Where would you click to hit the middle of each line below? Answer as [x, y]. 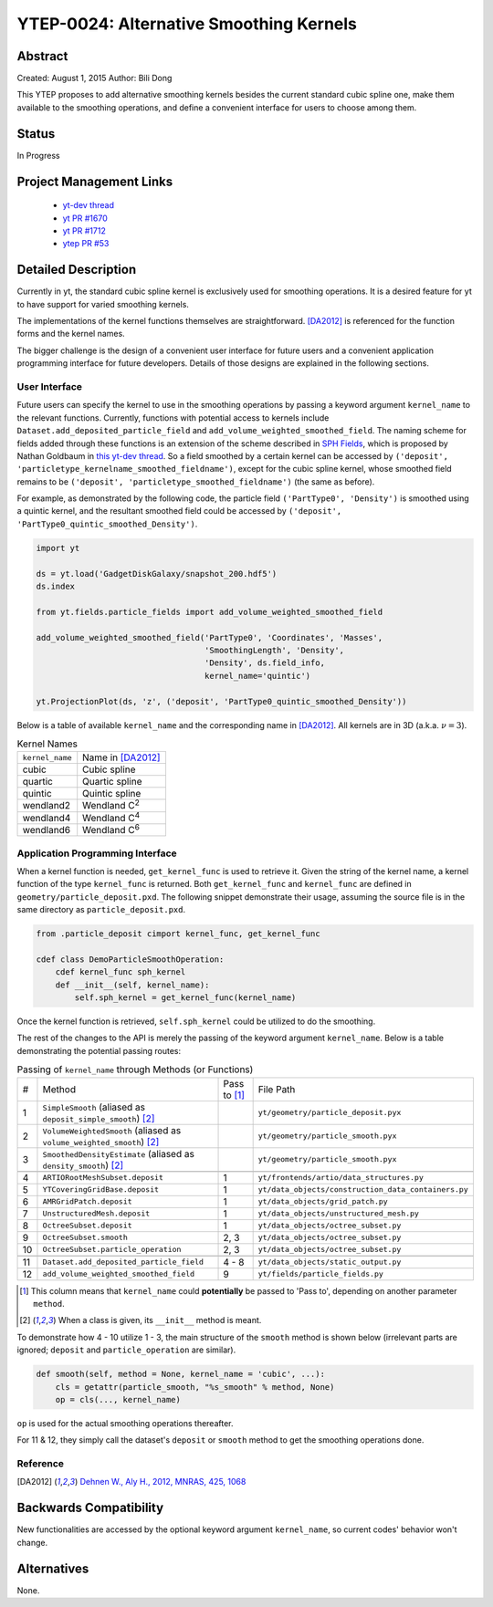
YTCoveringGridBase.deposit [101, 1190]
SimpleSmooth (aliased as [94, 1107]
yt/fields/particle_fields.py [320, 1274]
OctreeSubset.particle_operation [112, 1250]
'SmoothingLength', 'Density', [274, 650]
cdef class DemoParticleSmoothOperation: [130, 959]
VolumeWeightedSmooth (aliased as [112, 1130]
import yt [58, 548]
